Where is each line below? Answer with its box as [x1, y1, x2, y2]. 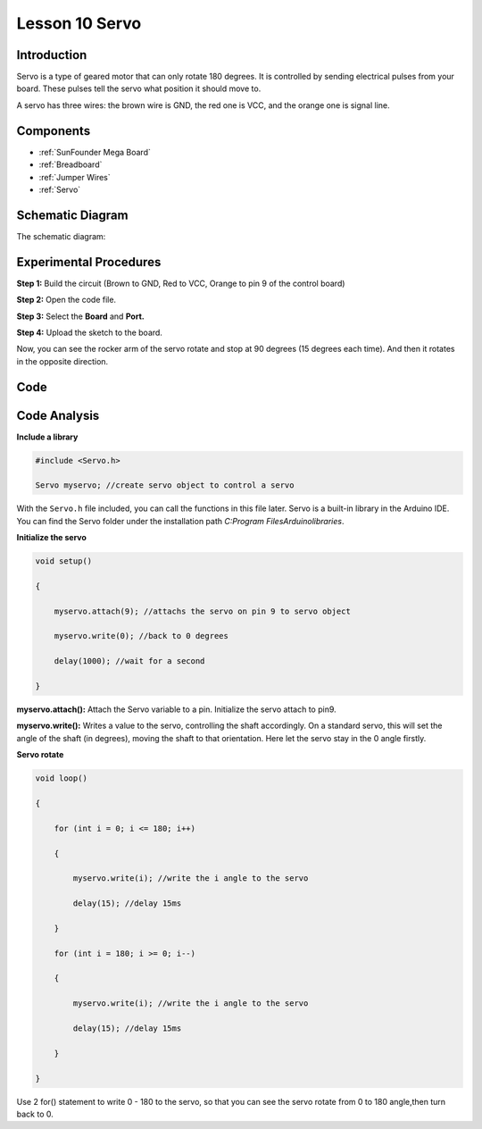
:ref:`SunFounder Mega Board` [38, 146, 151, 157]
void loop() [35, 774, 88, 783]
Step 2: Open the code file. [16, 295, 116, 305]
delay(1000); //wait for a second [54, 656, 205, 666]
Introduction [16, 47, 87, 63]
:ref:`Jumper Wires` [38, 171, 111, 182]
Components [16, 123, 91, 138]
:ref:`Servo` [38, 184, 81, 195]
